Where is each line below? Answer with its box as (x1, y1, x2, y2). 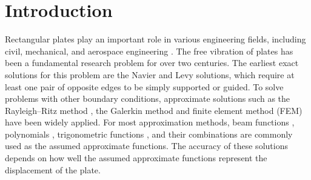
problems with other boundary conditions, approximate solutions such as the (5, 92, 290, 105)
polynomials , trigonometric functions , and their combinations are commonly (5, 127, 293, 140)
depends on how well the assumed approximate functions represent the (5, 152, 267, 164)
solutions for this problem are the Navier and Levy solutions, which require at (5, 68, 295, 81)
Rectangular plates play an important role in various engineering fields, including (5, 33, 306, 45)
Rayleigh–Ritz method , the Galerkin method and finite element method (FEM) (5, 104, 303, 116)
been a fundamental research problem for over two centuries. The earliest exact (5, 56, 299, 69)
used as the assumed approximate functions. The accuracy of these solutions (5, 139, 288, 152)
